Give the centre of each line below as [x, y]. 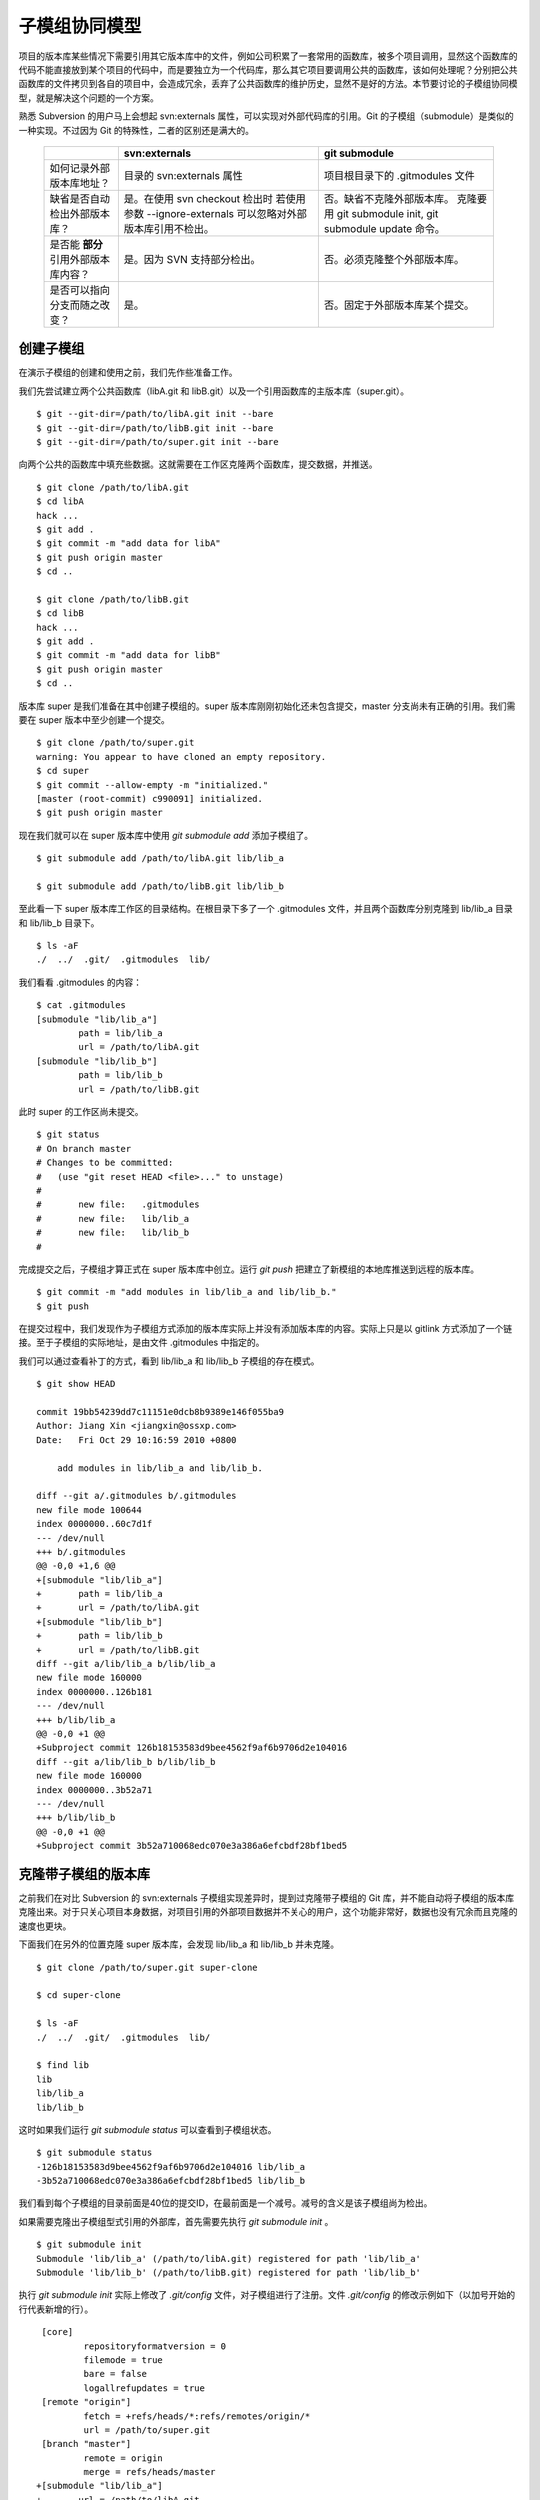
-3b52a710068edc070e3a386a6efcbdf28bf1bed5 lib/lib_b [170, 2181]
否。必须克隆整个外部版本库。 [394, 259]
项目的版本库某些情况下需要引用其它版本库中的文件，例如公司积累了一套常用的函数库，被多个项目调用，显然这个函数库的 [268, 56]
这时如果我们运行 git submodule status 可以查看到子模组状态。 [147, 2129]
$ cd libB [60, 613]
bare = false [115, 2374]
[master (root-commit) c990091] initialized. [150, 798]
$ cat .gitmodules [81, 1005]
